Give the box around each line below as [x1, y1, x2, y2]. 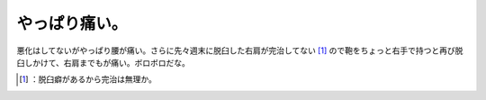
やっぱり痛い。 [16, 14, 128, 33]
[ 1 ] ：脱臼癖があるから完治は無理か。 [19, 74, 157, 85]
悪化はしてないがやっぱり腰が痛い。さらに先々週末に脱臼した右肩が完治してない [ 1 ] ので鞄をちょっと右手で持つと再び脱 [16, 45, 463, 56]
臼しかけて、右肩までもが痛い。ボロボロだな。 [16, 57, 191, 68]
